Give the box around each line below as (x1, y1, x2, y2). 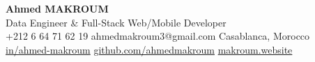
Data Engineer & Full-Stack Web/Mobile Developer (6, 15, 226, 29)
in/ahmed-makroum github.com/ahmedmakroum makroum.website (6, 42, 293, 56)
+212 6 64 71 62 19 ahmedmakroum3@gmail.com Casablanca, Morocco (6, 29, 310, 43)
